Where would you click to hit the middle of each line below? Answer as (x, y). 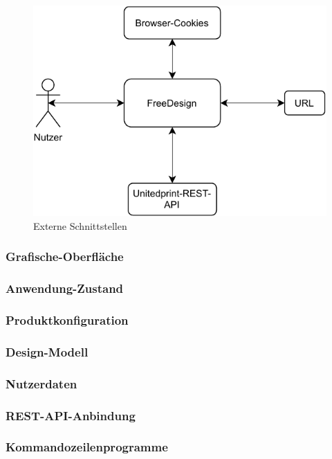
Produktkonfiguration (67, 320)
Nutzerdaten (41, 383)
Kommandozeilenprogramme (87, 447)
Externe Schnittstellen (80, 225)
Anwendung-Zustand (65, 288)
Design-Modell (47, 351)
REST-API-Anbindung (71, 415)
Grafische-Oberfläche (65, 256)
